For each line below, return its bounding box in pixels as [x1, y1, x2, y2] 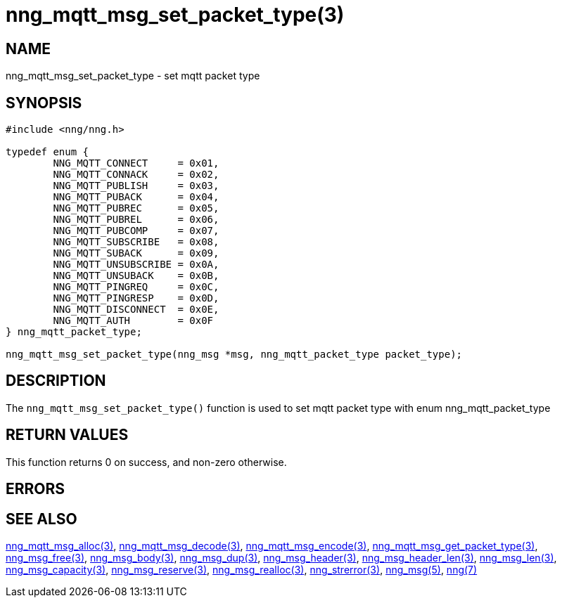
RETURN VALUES [6, 426, 129, 444]
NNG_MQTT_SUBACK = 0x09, [53, 247, 219, 259]
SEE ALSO [6, 510, 77, 528]
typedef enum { [6, 146, 89, 158]
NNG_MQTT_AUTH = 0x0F [53, 315, 214, 327]
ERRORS [6, 480, 65, 498]
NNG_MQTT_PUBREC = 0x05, [53, 202, 219, 214]
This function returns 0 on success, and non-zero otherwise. [6, 455, 287, 468]
